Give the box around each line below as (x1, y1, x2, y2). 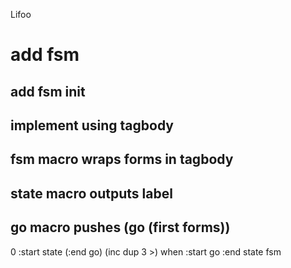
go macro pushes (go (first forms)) (10, 219, 231, 236)
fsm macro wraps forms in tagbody (10, 151, 234, 168)
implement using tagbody (10, 117, 175, 134)
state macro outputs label (10, 185, 173, 202)
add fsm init (10, 83, 86, 100)
